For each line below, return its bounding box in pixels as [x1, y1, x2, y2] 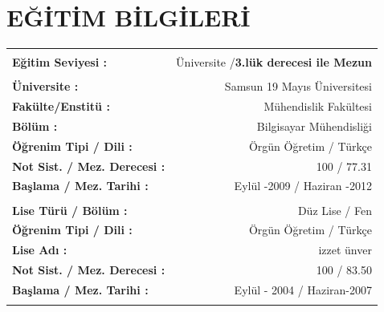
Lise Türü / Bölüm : [12, 201, 128, 218]
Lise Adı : [12, 241, 67, 258]
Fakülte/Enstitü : [12, 98, 110, 115]
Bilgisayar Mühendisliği [256, 117, 372, 134]
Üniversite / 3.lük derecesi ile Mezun [176, 54, 372, 71]
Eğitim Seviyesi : [12, 54, 107, 71]
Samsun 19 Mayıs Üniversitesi [224, 78, 372, 95]
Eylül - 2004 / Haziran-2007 [234, 281, 372, 298]
